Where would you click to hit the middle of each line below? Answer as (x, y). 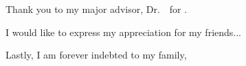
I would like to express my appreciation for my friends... (123, 32)
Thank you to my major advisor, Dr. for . (97, 9)
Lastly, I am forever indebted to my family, (96, 55)
